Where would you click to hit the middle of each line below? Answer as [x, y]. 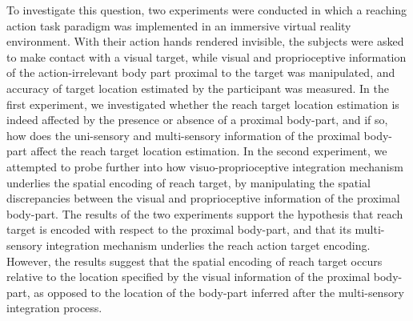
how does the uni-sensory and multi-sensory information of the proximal [183, 135]
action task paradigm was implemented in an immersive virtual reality [179, 25]
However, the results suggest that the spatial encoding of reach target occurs [194, 261]
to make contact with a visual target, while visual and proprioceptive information [206, 56]
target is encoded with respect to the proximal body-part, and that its [179, 229]
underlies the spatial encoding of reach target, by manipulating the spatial [188, 182]
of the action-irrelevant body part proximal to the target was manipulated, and [201, 72]
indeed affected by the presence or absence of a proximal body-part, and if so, [197, 120]
